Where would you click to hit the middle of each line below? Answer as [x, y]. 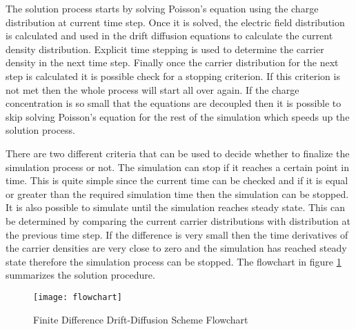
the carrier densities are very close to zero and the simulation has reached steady [176, 248]
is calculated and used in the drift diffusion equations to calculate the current [169, 36]
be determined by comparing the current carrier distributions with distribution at [178, 220]
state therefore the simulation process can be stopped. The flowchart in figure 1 [174, 261]
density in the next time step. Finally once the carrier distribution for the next [172, 62]
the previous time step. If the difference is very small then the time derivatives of [177, 234]
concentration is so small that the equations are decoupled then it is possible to [174, 103]
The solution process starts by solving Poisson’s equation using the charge [162, 8]
